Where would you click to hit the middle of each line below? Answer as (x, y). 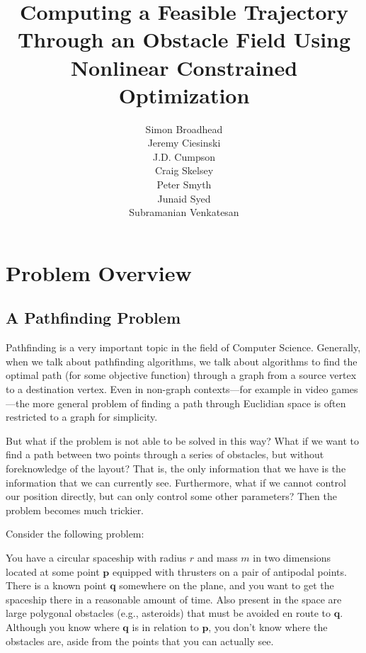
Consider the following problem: (75, 534)
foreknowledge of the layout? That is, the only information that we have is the (176, 468)
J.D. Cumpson (184, 156)
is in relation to (165, 626)
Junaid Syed (184, 198)
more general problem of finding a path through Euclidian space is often (189, 403)
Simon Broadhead (184, 129)
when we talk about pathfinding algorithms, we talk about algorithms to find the (182, 361)
